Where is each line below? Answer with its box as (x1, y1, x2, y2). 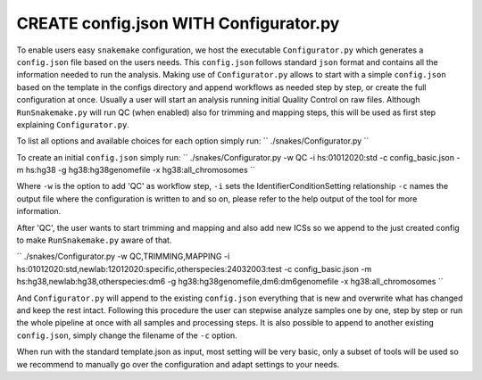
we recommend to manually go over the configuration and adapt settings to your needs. (16, 359, 340, 369)
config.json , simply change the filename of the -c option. (16, 330, 238, 341)
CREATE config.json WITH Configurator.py (16, 13, 340, 33)
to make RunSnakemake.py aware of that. (16, 235, 172, 245)
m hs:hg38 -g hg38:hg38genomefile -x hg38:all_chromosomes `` (16, 165, 256, 176)
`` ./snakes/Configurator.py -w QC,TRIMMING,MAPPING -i (16, 251, 230, 262)
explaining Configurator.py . (16, 119, 129, 129)
